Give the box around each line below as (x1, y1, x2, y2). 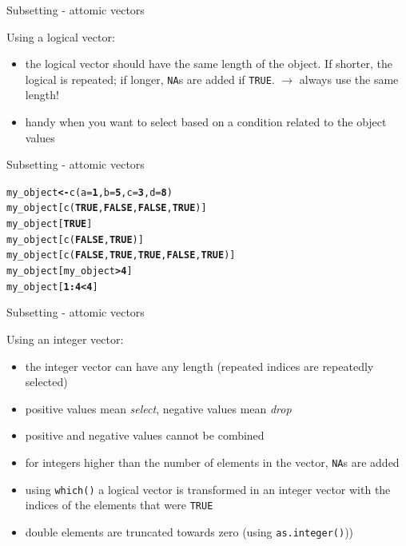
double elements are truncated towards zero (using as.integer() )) (25, 523, 354, 540)
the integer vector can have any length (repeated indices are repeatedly (25, 357, 374, 374)
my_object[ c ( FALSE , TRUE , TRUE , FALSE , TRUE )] (6, 249, 236, 261)
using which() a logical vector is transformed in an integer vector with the (25, 480, 391, 497)
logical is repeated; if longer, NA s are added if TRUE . (25, 70, 275, 87)
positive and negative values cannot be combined (25, 427, 265, 444)
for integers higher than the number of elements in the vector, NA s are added (25, 453, 400, 470)
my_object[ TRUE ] (6, 218, 93, 230)
